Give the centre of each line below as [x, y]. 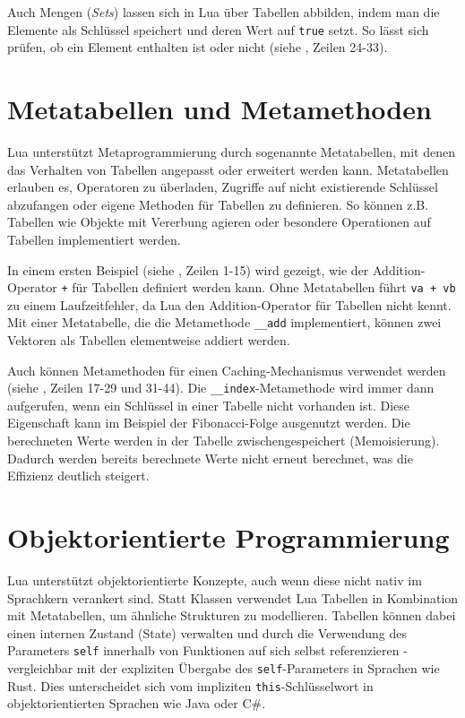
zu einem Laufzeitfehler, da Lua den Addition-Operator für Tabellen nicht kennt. [229, 304]
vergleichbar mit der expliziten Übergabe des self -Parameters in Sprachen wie [224, 668]
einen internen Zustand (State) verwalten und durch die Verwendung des [207, 632]
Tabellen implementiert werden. [94, 239]
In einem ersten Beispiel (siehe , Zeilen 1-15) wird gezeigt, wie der [188, 269]
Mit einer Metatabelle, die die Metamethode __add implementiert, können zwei [224, 322]
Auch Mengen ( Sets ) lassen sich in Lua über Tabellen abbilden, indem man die [224, 12]
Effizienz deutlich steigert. [78, 476]
